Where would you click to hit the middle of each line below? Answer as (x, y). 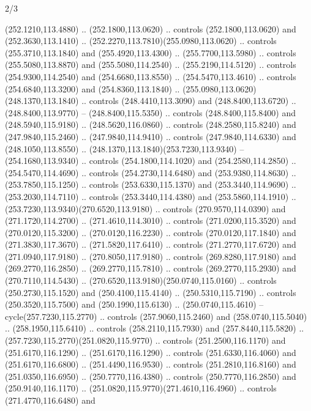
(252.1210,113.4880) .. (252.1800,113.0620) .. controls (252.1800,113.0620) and (151, 28)
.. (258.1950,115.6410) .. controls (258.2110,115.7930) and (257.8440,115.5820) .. (155, 328)
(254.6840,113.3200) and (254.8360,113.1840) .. (92, 88)
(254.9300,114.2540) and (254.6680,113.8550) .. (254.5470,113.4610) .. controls (151, 76)
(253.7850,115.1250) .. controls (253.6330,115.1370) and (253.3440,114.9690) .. (151, 184)
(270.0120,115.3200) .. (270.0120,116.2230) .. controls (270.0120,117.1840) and (151, 232)
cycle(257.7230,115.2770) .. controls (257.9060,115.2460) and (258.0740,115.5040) (156, 316)
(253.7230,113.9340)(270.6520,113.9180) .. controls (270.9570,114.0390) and (145, 208)
